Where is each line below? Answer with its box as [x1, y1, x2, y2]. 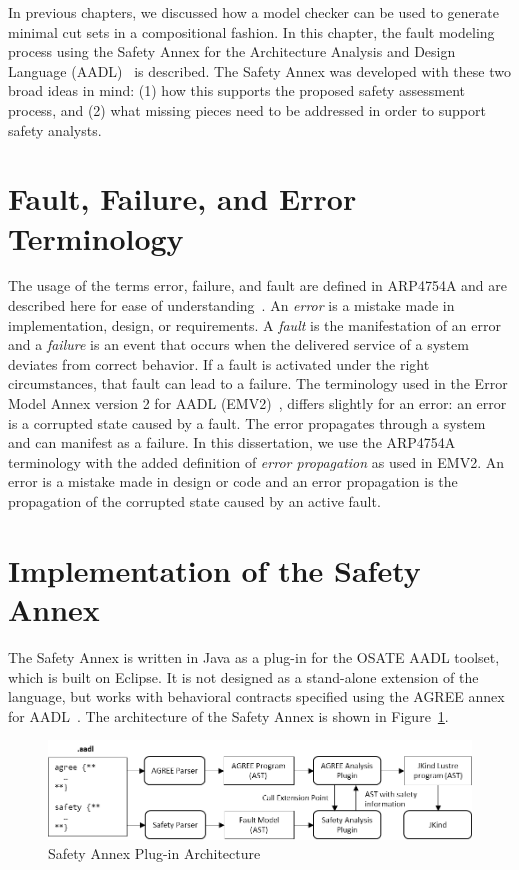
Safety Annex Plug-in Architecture [48, 843, 261, 864]
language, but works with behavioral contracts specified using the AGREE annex [8, 686, 505, 707]
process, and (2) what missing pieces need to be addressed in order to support [8, 99, 486, 120]
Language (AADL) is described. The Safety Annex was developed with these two [8, 60, 511, 81]
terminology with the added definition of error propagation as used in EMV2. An [8, 451, 504, 472]
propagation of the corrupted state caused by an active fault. [8, 491, 381, 511]
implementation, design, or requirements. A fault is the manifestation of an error [8, 314, 501, 335]
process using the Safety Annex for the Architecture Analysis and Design [8, 41, 456, 62]
